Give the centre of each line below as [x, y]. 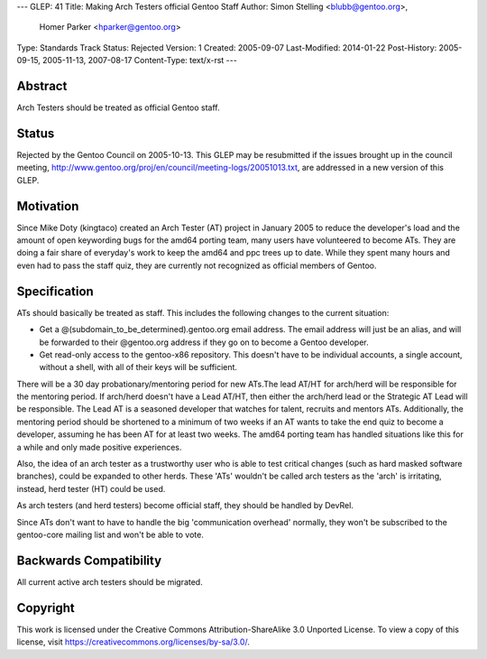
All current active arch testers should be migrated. [110, 581]
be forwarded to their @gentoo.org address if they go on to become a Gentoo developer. [204, 342]
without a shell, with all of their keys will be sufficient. [138, 367]
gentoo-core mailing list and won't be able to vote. [110, 534]
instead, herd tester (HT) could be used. [91, 488]
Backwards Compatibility [89, 560]
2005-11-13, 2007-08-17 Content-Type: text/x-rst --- [140, 60]
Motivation [48, 206]
